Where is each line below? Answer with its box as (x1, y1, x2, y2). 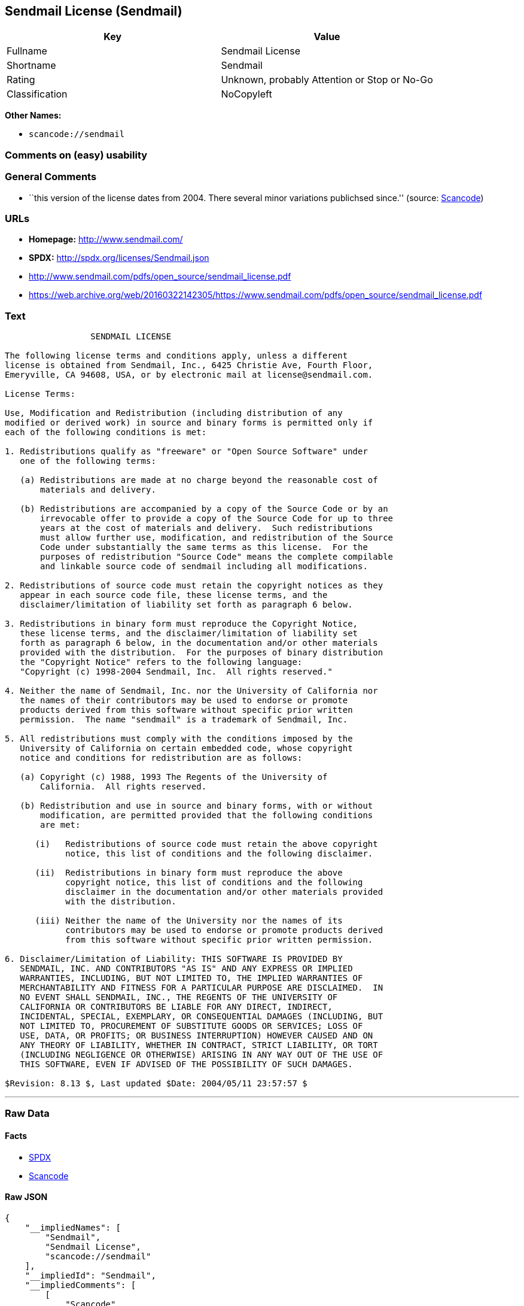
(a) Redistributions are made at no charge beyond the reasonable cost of (20, 475, 378, 485)
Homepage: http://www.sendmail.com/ (29, 234, 183, 245)
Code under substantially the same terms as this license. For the (40, 542, 368, 552)
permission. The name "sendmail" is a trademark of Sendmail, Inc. (20, 715, 348, 725)
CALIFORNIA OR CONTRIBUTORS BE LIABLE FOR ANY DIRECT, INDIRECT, (20, 1002, 333, 1012)
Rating (7, 74, 35, 86)
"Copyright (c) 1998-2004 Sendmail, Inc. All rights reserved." (20, 667, 333, 677)
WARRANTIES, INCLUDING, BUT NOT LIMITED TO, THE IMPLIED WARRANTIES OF (20, 973, 363, 983)
